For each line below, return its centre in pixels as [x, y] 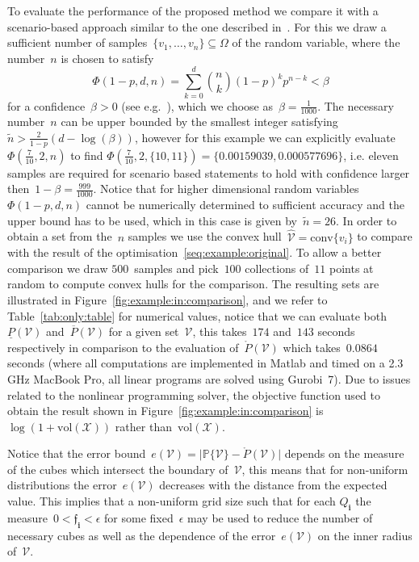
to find [87, 155]
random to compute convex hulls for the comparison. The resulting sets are [193, 284]
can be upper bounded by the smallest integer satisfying [199, 122]
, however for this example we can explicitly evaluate [265, 137]
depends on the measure [344, 453]
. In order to [367, 220]
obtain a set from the [60, 236]
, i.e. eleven [371, 155]
